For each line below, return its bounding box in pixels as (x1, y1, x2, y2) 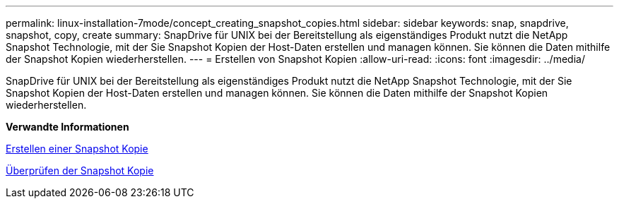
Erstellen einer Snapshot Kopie (6, 143, 148, 155)
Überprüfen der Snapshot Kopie (6, 164, 154, 176)
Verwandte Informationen (6, 121, 129, 133)
